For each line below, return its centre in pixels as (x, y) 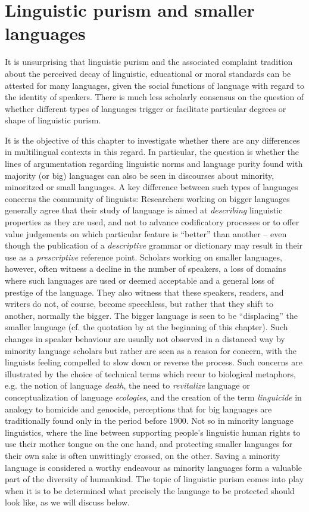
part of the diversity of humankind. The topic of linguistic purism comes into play (154, 479)
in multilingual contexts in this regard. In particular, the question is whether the (152, 152)
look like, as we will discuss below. (67, 502)
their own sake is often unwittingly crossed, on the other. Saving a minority (143, 455)
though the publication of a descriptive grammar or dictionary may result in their (154, 245)
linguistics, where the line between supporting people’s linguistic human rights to (153, 432)
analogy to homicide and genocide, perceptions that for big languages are (138, 409)
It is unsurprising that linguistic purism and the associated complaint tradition (149, 62)
